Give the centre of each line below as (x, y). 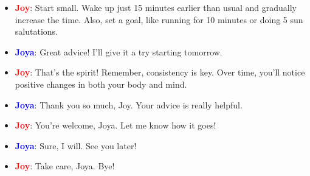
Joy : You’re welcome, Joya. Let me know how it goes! (115, 125)
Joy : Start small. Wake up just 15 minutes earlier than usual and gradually (156, 7)
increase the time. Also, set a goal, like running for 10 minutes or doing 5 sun (159, 19)
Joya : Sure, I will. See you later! (76, 145)
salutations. (36, 31)
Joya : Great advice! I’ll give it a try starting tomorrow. (119, 51)
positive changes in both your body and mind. (101, 84)
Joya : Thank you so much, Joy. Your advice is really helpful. (129, 104)
